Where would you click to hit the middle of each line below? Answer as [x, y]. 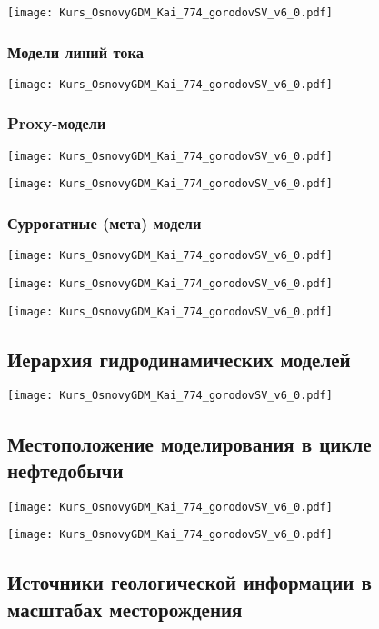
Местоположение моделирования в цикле [189, 443]
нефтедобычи [65, 469]
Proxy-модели [57, 123]
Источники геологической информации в [189, 582]
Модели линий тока [75, 51]
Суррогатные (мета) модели [105, 222]
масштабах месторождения [125, 609]
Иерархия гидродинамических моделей [179, 359]
